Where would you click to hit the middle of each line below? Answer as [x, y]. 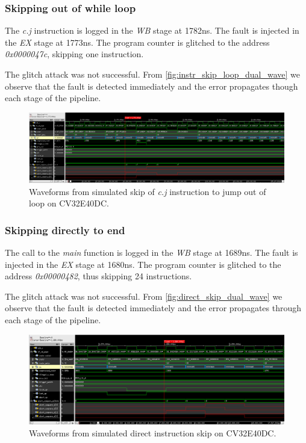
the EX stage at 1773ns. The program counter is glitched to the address [137, 42]
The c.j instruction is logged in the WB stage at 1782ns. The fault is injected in [152, 30]
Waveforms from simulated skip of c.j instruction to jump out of [148, 191]
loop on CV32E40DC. [69, 203]
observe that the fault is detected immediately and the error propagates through [153, 308]
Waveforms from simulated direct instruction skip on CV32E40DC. [153, 432]
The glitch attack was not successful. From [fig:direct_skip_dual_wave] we [144, 296]
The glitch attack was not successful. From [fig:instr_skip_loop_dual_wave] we [152, 74]
